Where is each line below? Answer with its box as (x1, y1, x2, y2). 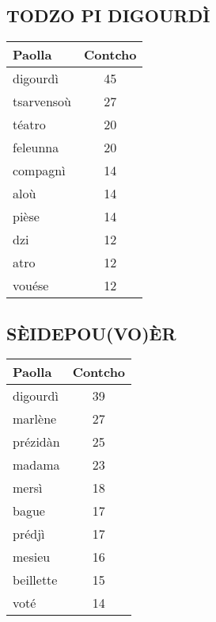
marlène (13, 409, 57, 428)
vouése (13, 276, 49, 295)
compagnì (13, 161, 66, 180)
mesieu (13, 547, 51, 566)
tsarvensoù (13, 92, 72, 111)
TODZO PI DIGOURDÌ (6, 3, 210, 28)
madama (13, 455, 60, 474)
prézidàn (13, 432, 60, 451)
